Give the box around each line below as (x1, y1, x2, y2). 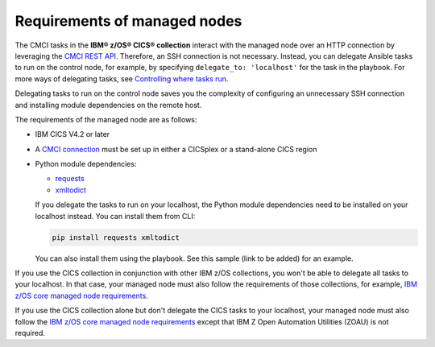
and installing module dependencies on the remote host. (14, 100, 202, 109)
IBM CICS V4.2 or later (35, 130, 110, 139)
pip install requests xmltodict (52, 233, 180, 242)
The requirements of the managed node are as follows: (14, 114, 197, 124)
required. (14, 328, 46, 337)
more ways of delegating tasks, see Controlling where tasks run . (14, 73, 229, 84)
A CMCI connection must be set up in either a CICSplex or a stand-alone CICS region (35, 144, 317, 154)
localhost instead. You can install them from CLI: (35, 211, 196, 221)
